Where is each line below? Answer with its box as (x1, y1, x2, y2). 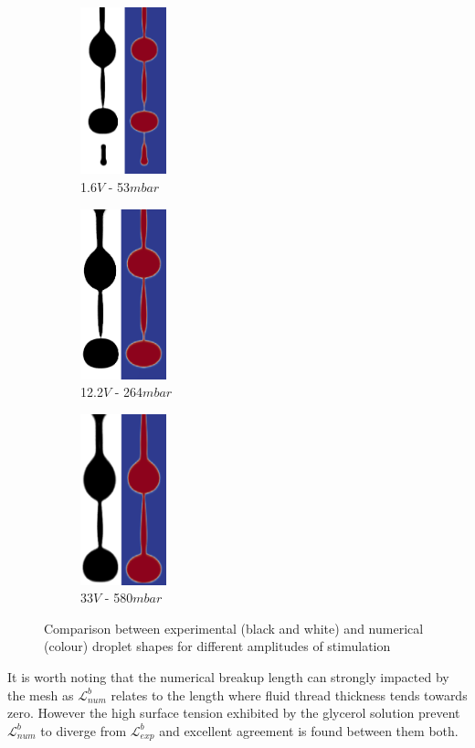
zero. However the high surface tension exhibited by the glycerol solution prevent (7, 703, 460, 722)
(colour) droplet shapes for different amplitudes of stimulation (44, 636, 391, 656)
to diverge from (40, 721, 127, 740)
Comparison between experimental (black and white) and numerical (44, 618, 424, 637)
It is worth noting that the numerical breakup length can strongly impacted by (7, 667, 449, 686)
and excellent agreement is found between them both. (159, 721, 459, 740)
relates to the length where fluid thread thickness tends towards (111, 685, 468, 704)
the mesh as (7, 685, 74, 704)
